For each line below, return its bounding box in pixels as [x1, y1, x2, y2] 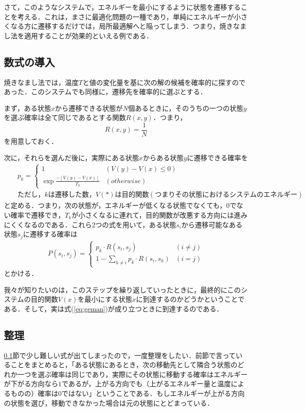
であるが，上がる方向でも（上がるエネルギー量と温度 [62, 378, 231, 389]
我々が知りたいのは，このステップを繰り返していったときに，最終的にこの [4, 284, 241, 294]
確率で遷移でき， [10, 209, 65, 220]
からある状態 [143, 152, 184, 162]
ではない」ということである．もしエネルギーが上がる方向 [62, 388, 245, 398]
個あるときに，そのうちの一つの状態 [128, 103, 243, 113]
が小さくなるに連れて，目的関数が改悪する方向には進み [71, 209, 248, 220]
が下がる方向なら [4, 378, 58, 389]
